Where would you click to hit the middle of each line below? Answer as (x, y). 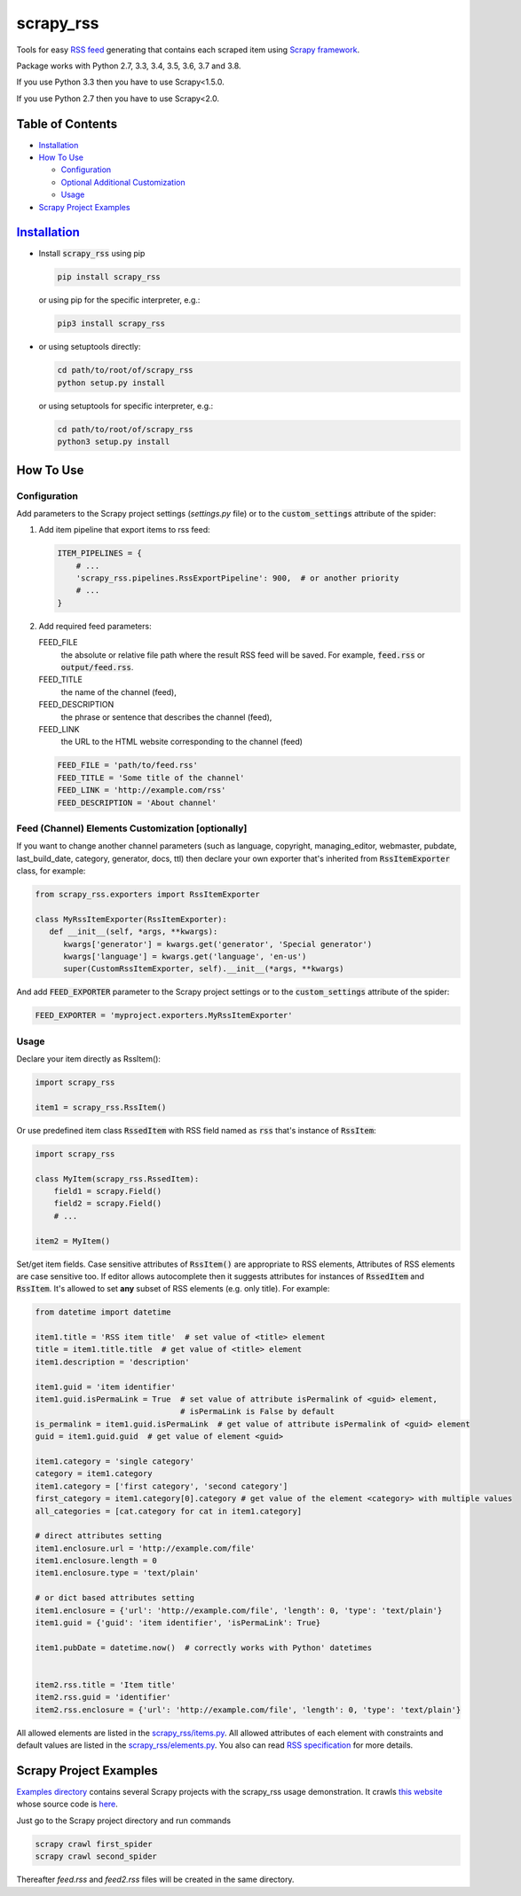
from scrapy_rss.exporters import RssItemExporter (148, 894)
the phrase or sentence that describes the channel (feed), (166, 717)
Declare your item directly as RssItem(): (89, 1059)
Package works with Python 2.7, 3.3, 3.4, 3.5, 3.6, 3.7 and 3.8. (129, 66)
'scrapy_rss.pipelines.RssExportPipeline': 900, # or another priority (237, 578)
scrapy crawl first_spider (94, 1844)
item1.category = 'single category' (115, 1461)
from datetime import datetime (103, 1312)
